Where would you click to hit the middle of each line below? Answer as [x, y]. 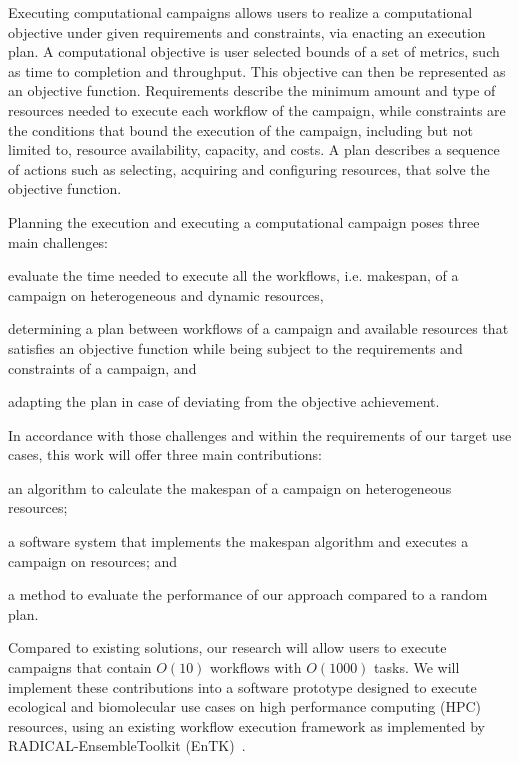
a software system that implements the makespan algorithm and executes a [238, 541]
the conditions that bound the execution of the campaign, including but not [240, 129]
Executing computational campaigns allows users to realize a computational [240, 12]
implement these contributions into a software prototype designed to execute [242, 686]
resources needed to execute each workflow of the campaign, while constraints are [257, 109]
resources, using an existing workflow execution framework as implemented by [246, 725]
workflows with [256, 667]
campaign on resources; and [93, 560]
